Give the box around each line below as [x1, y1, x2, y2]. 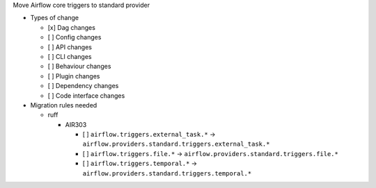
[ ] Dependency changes [47, 82, 119, 90]
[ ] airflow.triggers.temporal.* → [82, 160, 198, 168]
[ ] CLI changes [47, 52, 92, 60]
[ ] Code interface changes [47, 91, 125, 100]
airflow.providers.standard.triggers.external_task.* [82, 140, 270, 148]
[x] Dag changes [47, 23, 95, 31]
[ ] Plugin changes [47, 71, 100, 80]
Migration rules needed [30, 101, 97, 109]
